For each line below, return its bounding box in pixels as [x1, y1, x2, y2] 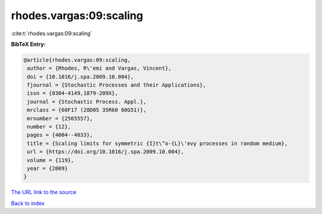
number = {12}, [27, 123, 72, 131]
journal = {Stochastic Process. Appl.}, [27, 98, 147, 105]
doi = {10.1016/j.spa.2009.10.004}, [27, 73, 134, 80]
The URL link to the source [11, 188, 77, 196]
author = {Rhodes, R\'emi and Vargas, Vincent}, [27, 65, 172, 72]
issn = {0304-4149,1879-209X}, [27, 90, 119, 97]
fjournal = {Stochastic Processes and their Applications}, [27, 82, 206, 89]
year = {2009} [27, 165, 68, 172]
